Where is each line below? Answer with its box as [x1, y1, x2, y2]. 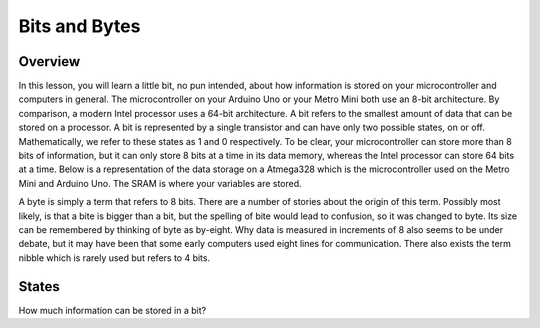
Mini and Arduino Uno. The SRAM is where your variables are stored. [18, 177, 302, 189]
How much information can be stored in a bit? [18, 304, 207, 316]
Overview [18, 53, 81, 70]
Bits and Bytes [18, 15, 141, 37]
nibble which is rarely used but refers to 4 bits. [18, 251, 210, 264]
